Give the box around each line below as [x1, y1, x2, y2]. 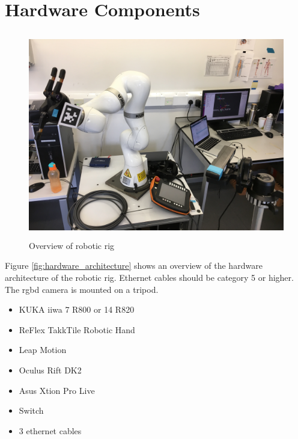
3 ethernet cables [19, 424, 82, 437]
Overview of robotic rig [29, 239, 115, 251]
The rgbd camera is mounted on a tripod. [5, 283, 159, 295]
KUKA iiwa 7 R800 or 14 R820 [19, 303, 135, 316]
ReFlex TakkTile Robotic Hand [19, 323, 135, 336]
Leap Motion [19, 343, 67, 356]
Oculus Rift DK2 [19, 364, 82, 376]
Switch [19, 404, 44, 417]
